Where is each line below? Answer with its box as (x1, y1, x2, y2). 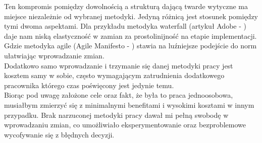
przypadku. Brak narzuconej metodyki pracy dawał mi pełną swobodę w (4, 109, 229, 120)
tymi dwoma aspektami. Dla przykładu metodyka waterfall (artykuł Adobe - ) (4, 21, 246, 31)
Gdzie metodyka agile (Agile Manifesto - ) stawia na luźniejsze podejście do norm (4, 40, 257, 51)
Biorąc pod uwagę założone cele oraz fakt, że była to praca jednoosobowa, (4, 90, 233, 100)
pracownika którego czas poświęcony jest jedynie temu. (4, 80, 174, 90)
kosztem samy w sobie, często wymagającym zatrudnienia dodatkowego (4, 70, 225, 81)
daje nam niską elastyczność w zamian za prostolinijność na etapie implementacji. (4, 30, 257, 41)
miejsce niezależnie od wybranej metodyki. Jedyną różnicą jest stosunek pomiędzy (4, 11, 258, 21)
